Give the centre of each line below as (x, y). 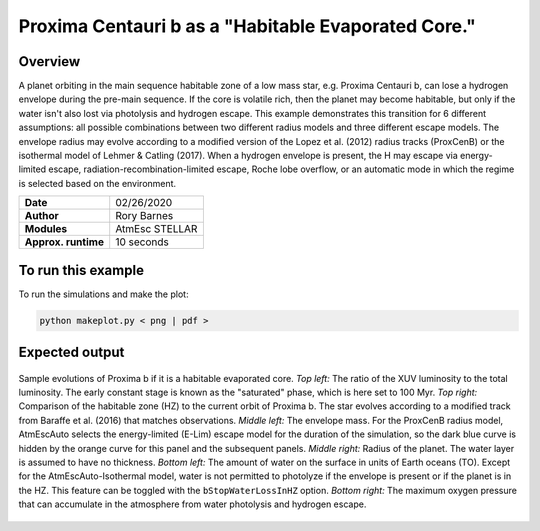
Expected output (71, 352)
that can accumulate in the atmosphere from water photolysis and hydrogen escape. (192, 504)
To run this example (81, 270)
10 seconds (142, 242)
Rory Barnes (144, 216)
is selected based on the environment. (97, 183)
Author (41, 216)
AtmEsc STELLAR (156, 229)
